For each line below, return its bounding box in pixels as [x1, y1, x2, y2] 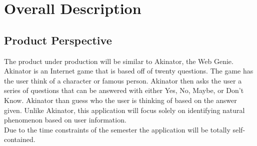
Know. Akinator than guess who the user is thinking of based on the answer [4, 94, 237, 105]
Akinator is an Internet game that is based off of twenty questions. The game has [4, 65, 253, 76]
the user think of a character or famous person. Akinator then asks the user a [4, 75, 242, 85]
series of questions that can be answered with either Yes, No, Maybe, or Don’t [4, 85, 244, 95]
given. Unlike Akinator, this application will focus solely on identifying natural [4, 104, 245, 115]
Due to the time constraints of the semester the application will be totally [4, 124, 230, 134]
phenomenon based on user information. [4, 114, 126, 125]
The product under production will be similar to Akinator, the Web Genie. [4, 55, 233, 66]
